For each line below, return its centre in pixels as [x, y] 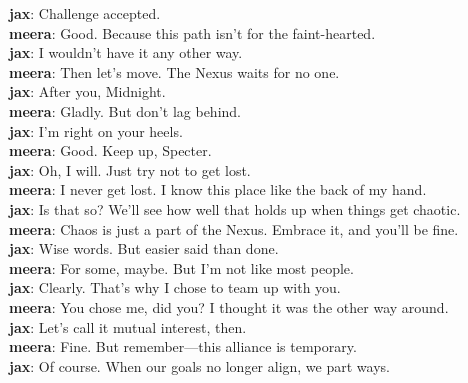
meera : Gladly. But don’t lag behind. [125, 110]
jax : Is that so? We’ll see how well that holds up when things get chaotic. [235, 208]
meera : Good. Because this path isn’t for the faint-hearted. [192, 32]
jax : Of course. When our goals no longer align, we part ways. [199, 365]
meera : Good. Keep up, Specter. [110, 150]
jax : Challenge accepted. [85, 13]
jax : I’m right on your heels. [96, 130]
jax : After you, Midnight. [87, 91]
